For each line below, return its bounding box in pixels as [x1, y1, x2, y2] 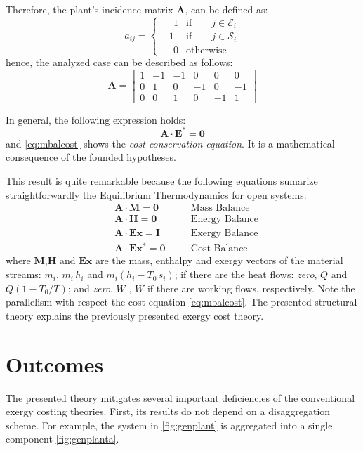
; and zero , [67, 280, 113, 295]
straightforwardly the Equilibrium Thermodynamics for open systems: [6, 187, 307, 202]
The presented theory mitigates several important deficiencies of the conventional [6, 390, 355, 405]
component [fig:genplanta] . [6, 431, 119, 446]
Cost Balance [190, 244, 248, 254]
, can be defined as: [185, 2, 268, 16]
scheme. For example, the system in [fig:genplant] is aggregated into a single [6, 417, 333, 432]
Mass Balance [190, 203, 250, 214]
